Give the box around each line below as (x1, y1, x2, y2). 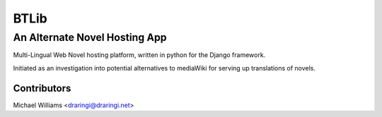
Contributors (13, 82, 71, 94)
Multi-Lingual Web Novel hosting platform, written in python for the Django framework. (13, 51, 266, 59)
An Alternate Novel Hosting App (13, 31, 167, 44)
